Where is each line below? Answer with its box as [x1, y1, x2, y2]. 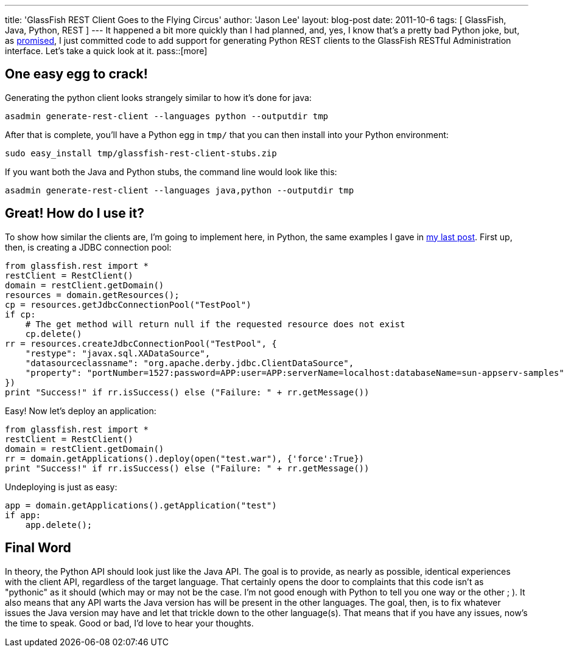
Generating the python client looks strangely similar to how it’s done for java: [5, 92, 312, 103]
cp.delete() [25, 328, 82, 339]
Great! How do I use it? [5, 206, 144, 221]
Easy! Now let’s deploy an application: [5, 405, 156, 416]
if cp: [5, 309, 36, 319]
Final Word [5, 540, 71, 556]
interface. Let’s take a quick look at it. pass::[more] [5, 46, 208, 56]
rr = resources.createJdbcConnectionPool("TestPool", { [5, 338, 277, 349]
